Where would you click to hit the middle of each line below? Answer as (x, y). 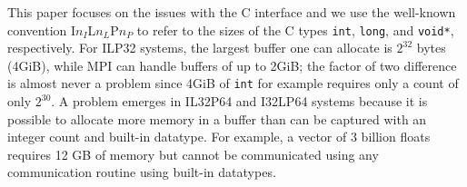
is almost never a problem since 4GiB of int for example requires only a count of (233, 83)
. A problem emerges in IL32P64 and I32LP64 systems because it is (239, 101)
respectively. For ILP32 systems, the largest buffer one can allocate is (200, 48)
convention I (42, 30)
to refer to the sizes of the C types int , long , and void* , (295, 30)
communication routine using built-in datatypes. (142, 172)
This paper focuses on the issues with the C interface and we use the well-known (232, 12)
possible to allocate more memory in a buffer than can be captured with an (217, 118)
